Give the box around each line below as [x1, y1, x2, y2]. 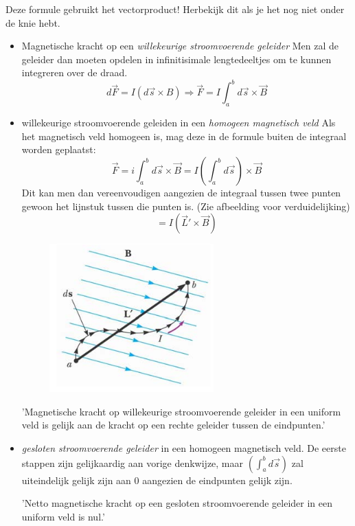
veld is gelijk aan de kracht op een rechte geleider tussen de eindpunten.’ [21, 418, 325, 432]
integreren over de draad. [21, 65, 128, 80]
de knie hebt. [5, 15, 60, 30]
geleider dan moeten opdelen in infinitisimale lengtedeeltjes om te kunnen [21, 52, 332, 66]
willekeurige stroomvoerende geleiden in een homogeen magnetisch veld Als [21, 115, 336, 130]
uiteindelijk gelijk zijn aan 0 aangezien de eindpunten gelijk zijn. [21, 472, 293, 487]
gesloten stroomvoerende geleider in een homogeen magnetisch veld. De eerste [21, 441, 346, 455]
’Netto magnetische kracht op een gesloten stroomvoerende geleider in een [21, 496, 333, 510]
